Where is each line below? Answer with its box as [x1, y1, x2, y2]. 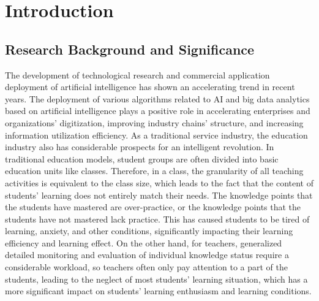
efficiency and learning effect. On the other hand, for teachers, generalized [5, 236, 282, 249]
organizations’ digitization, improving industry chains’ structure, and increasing [5, 116, 304, 129]
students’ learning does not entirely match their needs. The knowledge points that [5, 188, 313, 201]
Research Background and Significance [5, 39, 255, 58]
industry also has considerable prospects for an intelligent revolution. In [5, 140, 274, 153]
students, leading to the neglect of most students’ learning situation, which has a [5, 272, 308, 285]
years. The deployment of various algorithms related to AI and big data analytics [5, 92, 310, 105]
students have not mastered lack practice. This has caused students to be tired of [5, 212, 310, 225]
